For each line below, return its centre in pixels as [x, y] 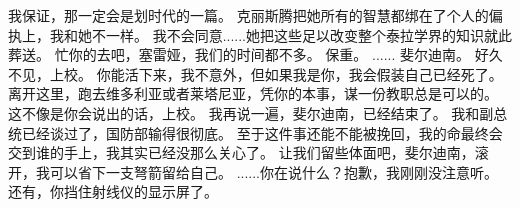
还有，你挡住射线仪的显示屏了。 [113, 191]
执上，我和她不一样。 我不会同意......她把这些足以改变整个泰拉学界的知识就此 [260, 34]
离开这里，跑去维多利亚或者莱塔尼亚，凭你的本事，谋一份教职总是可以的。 [253, 93]
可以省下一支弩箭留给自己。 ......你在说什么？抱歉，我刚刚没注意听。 [274, 171]
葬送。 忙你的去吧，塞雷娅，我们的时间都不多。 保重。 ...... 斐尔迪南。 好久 [255, 54]
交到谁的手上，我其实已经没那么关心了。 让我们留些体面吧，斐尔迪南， [241, 152]
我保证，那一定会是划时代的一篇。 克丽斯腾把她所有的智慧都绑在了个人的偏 [255, 15]
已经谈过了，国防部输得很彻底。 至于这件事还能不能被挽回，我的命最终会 [262, 132]
